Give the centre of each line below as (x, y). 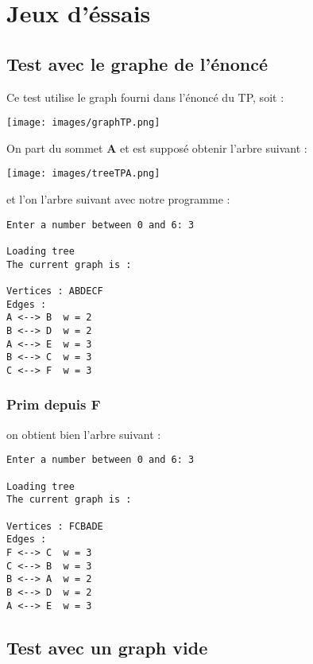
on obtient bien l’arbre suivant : (84, 434)
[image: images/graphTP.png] (83, 123)
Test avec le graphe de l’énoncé (137, 63)
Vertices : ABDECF (55, 291)
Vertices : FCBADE (55, 526)
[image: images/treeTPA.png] (83, 174)
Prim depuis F (54, 404)
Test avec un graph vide (107, 647)
